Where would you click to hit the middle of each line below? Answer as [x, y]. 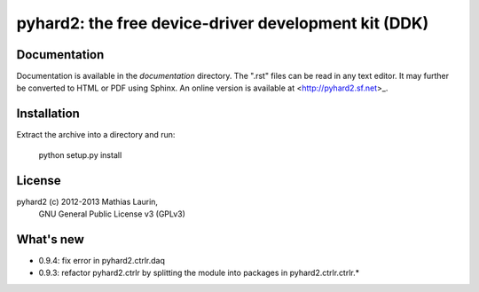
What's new [50, 239]
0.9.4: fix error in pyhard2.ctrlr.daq [102, 260]
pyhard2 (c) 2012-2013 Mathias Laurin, [87, 201]
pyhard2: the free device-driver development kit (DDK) [223, 23]
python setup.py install [80, 154]
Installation [48, 114]
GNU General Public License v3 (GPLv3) [112, 214]
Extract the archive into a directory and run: [96, 135]
